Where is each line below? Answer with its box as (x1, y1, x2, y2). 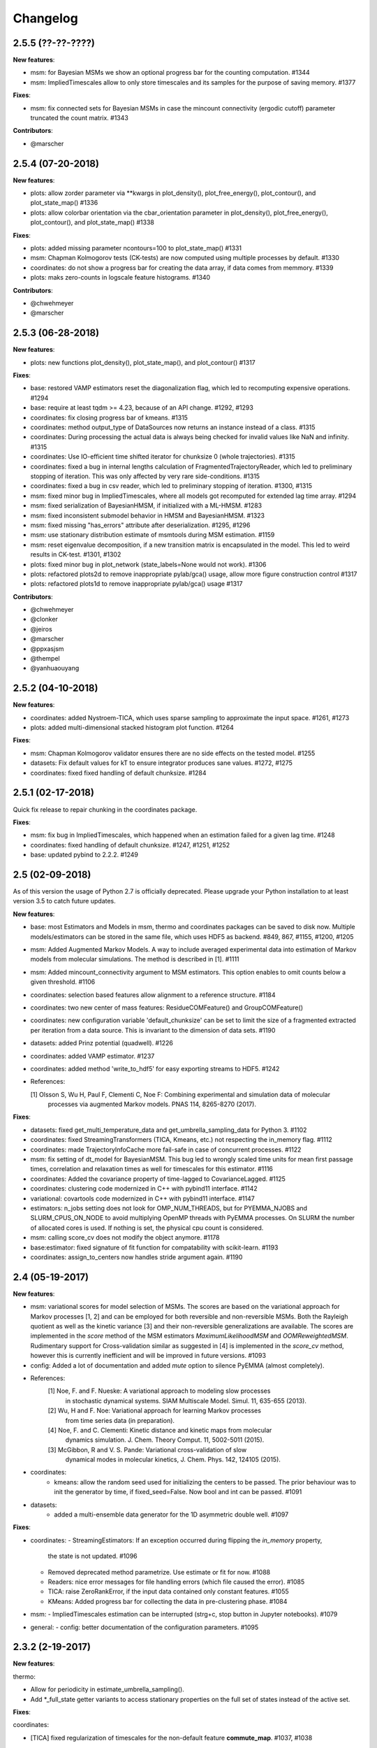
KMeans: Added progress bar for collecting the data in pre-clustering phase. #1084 (47, 1597, 288, 1605)
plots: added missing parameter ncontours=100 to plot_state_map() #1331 (30, 244, 242, 252)
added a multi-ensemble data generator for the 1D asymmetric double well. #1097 (54, 1510, 289, 1519)
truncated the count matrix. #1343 (30, 114, 128, 122)
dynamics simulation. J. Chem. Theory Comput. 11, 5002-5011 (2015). (65, 1435, 265, 1444)
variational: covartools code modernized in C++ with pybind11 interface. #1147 (30, 1194, 255, 1203)
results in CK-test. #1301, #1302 (30, 550, 121, 559)
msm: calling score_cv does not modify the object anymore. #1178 (30, 1233, 220, 1242)
